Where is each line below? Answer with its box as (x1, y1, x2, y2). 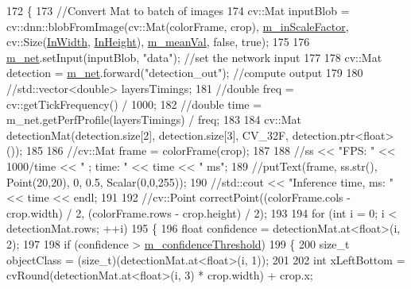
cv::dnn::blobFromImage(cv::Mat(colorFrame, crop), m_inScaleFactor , (6, 17, 349, 34)
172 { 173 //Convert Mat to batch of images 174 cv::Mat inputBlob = (6, 2, 350, 18)
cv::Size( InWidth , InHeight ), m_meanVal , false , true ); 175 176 (6, 33, 310, 50)
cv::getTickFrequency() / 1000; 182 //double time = (6, 95, 262, 112)
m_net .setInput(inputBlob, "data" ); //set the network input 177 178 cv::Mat (6, 48, 382, 65)
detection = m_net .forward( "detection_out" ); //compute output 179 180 (6, 64, 363, 81)
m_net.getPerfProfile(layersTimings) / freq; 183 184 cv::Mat (6, 111, 301, 128)
